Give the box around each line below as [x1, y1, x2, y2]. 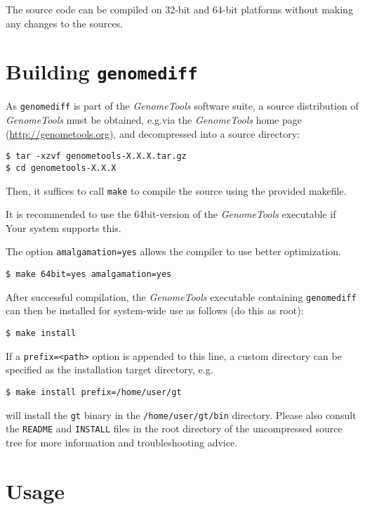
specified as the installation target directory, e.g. [6, 362, 213, 377]
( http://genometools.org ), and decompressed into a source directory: [6, 126, 300, 141]
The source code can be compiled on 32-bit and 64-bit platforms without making [6, 2, 353, 16]
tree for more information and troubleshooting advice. [6, 434, 238, 449]
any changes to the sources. [6, 15, 124, 30]
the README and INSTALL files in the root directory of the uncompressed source [6, 421, 343, 436]
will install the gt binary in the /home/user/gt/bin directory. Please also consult [6, 407, 357, 422]
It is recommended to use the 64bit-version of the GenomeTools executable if [6, 207, 336, 221]
